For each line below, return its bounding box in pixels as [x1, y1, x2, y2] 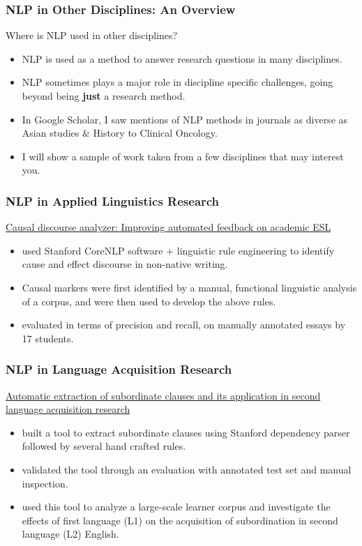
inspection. [22, 476, 68, 490]
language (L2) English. [22, 526, 119, 541]
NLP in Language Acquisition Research [6, 361, 232, 378]
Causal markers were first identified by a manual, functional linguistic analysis [22, 280, 357, 294]
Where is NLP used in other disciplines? [6, 28, 178, 43]
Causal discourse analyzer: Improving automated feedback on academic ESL [6, 220, 331, 234]
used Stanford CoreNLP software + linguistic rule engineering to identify [22, 243, 335, 257]
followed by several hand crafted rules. [22, 439, 186, 453]
